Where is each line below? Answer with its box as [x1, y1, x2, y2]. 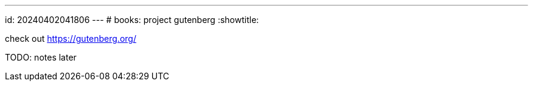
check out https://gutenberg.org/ [5, 33, 136, 44]
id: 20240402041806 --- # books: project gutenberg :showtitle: [5, 15, 259, 25]
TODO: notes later [5, 52, 77, 62]
